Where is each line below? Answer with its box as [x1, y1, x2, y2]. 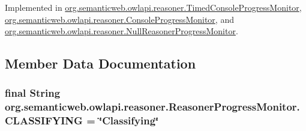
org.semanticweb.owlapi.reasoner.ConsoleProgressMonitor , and [5, 13, 234, 25]
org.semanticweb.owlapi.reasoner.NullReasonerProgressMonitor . [5, 25, 238, 37]
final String [5, 85, 61, 100]
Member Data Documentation [5, 54, 196, 73]
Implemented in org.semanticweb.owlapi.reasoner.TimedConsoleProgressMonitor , [5, 1, 302, 13]
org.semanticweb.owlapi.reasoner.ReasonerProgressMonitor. [5, 99, 300, 114]
